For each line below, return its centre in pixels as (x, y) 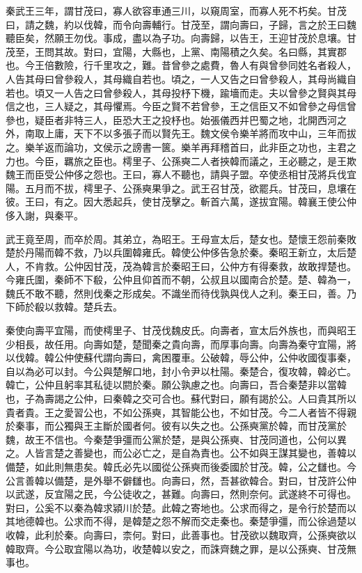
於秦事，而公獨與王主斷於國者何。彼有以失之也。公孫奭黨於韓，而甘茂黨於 (176, 426)
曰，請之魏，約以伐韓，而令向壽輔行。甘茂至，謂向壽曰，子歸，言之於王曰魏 (181, 24)
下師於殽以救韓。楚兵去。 (64, 307)
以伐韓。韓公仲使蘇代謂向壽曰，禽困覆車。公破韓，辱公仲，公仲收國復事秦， (181, 358)
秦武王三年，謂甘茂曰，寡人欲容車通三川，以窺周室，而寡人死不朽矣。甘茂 (176, 10)
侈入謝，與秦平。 (45, 215)
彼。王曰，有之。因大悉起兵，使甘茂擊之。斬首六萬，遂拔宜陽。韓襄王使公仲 (181, 202)
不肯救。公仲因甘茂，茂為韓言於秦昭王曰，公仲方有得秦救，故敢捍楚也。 (190, 266)
